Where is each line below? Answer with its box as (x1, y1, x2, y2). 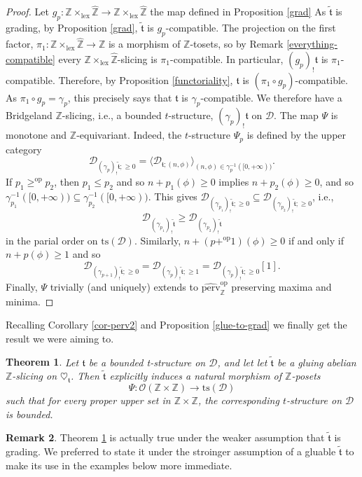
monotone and (6, 127, 67, 142)
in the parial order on (6, 233, 98, 247)
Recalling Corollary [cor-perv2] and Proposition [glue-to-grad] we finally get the (6, 317, 347, 332)
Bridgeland (6, 108, 53, 123)
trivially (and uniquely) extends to (50, 279, 198, 293)
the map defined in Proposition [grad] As (150, 4, 326, 19)
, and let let (217, 354, 267, 369)
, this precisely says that (67, 90, 172, 104)
